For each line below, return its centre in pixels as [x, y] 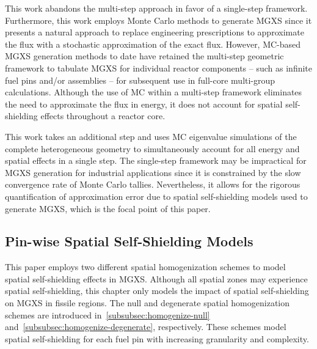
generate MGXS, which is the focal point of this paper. [108, 208]
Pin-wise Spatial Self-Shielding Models [129, 241]
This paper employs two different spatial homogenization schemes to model [145, 267]
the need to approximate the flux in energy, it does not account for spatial [144, 104]
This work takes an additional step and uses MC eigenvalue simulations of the [151, 136]
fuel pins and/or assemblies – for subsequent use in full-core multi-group [140, 80]
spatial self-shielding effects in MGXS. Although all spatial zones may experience [156, 278]
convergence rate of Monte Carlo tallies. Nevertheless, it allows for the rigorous [153, 184]
